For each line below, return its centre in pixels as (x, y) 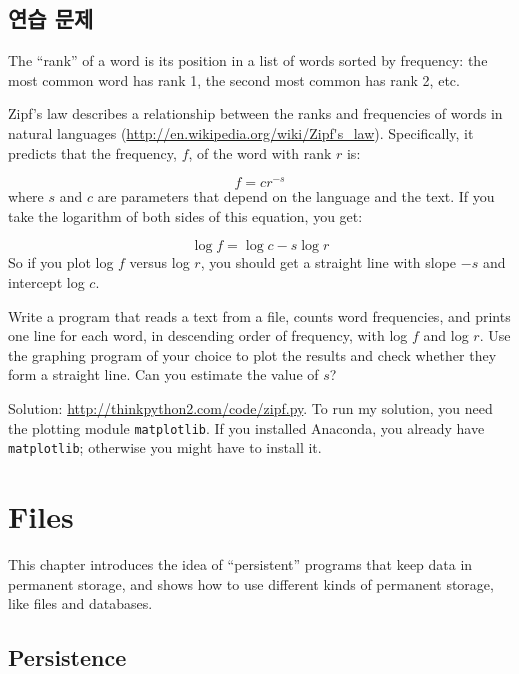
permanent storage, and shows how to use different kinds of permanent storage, (251, 583)
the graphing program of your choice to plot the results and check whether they (252, 354)
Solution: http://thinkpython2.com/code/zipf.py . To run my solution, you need (250, 408)
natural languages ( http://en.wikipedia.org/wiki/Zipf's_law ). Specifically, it (241, 132)
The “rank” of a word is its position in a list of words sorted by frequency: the (248, 60)
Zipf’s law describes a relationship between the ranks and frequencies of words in (255, 113)
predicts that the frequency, (92, 152)
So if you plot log (61, 262)
